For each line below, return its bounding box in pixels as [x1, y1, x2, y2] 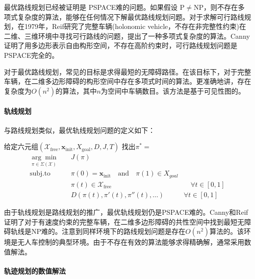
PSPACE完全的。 [4, 50, 59, 60]
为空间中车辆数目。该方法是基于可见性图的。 [101, 85, 245, 96]
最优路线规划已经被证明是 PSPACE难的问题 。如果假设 [4, 2, 178, 12]
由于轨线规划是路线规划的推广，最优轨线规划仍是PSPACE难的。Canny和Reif [4, 206, 248, 217]
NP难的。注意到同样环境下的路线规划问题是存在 [31, 226, 186, 236]
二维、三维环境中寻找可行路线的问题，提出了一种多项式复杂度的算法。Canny [4, 30, 250, 41]
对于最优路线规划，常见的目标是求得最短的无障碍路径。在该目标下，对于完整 [4, 66, 251, 76]
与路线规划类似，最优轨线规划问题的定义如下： [4, 125, 155, 135]
